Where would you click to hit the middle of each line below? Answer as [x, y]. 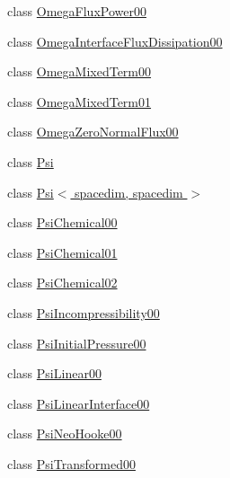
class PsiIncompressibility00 [84, 312]
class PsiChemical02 [62, 283]
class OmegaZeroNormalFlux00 [93, 132]
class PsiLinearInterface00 [79, 403]
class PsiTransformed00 [71, 463]
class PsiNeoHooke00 [65, 434]
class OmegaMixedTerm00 [80, 71]
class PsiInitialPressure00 [77, 343]
